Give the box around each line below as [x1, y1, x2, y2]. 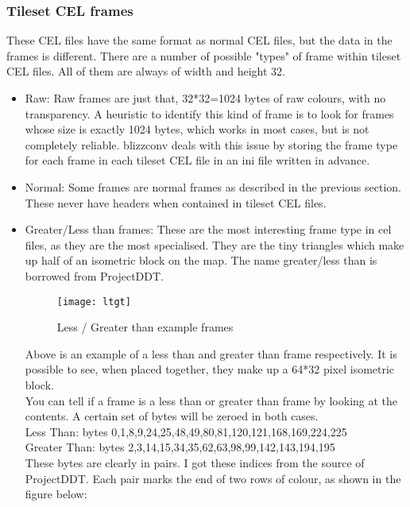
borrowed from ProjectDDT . [25, 267, 164, 284]
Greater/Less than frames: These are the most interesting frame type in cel [25, 221, 392, 238]
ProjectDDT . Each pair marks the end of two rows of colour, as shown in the [25, 470, 401, 486]
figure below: [25, 486, 87, 502]
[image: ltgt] [56, 296, 131, 308]
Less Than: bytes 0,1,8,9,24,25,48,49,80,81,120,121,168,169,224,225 [25, 423, 347, 439]
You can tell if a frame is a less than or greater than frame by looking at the [25, 392, 398, 408]
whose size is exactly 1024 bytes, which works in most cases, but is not [25, 121, 369, 137]
